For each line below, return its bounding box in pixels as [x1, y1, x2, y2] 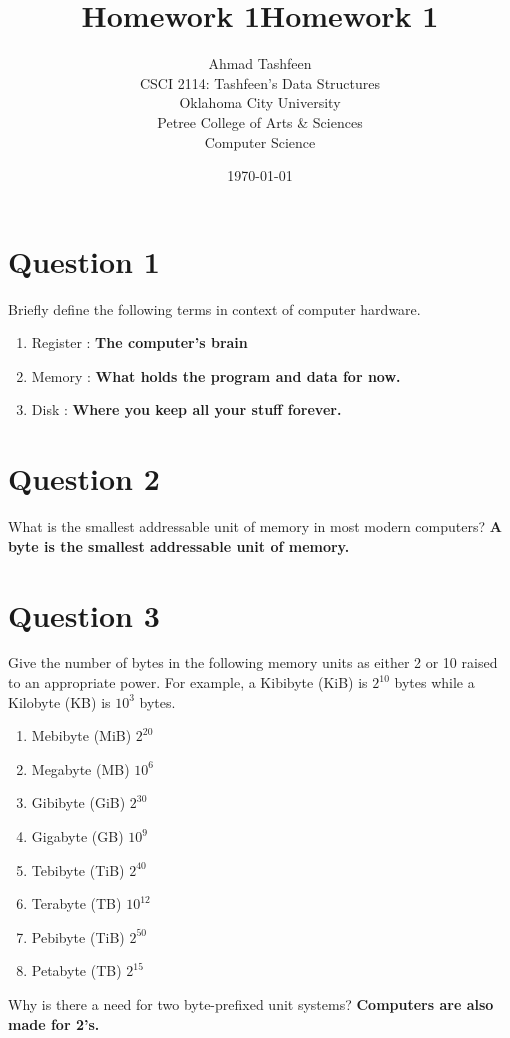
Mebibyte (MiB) [31, 725, 132, 746]
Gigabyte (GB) [31, 826, 124, 846]
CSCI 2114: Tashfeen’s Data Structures [139, 72, 381, 93]
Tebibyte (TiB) [31, 859, 125, 880]
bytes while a [394, 672, 475, 693]
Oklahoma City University [179, 92, 341, 113]
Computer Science [204, 131, 316, 152]
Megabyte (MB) [31, 758, 130, 779]
